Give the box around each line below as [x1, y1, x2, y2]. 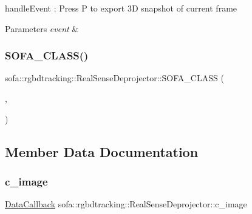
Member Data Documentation [5, 142, 199, 161]
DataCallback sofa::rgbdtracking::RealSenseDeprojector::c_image [5, 198, 247, 210]
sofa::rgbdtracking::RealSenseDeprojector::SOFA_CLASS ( [5, 72, 224, 84]
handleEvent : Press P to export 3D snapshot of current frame [5, 2, 237, 14]
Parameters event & [5, 22, 79, 35]
